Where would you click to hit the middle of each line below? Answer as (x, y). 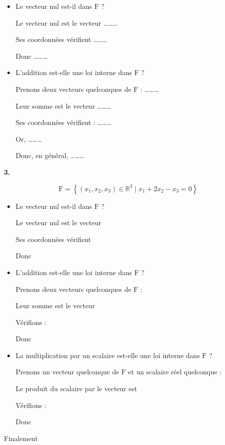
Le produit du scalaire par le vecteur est (76, 388)
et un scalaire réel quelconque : (175, 372)
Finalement (21, 438)
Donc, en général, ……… (50, 155)
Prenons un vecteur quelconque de (67, 372)
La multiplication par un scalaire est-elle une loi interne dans (108, 355)
